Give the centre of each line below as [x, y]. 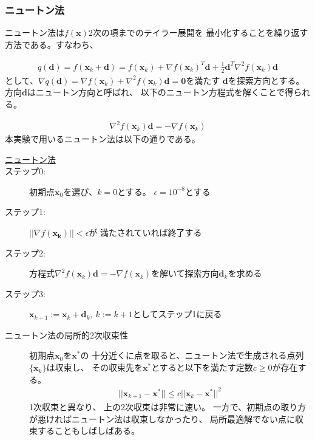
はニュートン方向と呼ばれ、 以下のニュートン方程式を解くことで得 [160, 92]
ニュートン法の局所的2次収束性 [66, 335]
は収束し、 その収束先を [95, 367]
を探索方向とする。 [266, 80]
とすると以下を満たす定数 [202, 367]
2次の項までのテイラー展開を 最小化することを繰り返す [198, 33]
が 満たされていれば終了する [145, 232]
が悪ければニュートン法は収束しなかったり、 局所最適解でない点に [162, 418]
